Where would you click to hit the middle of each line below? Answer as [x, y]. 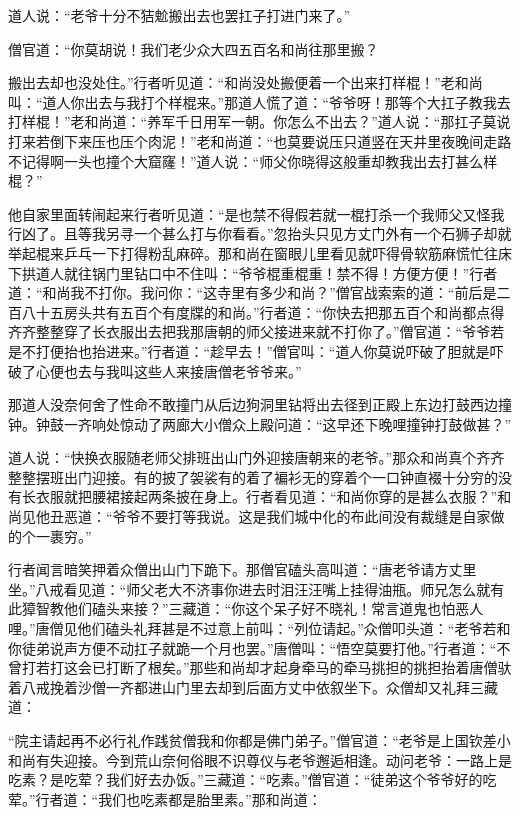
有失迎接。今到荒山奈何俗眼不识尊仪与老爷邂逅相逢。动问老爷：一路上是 [273, 759]
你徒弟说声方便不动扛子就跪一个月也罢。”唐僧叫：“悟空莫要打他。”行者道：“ [252, 647]
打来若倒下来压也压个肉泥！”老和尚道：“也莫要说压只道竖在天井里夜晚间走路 [260, 140]
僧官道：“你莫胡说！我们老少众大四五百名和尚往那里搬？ [193, 48]
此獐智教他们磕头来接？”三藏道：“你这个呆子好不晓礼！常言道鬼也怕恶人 [246, 608]
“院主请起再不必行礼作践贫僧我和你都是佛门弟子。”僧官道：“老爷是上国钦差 [252, 740]
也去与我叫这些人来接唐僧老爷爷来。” [182, 370]
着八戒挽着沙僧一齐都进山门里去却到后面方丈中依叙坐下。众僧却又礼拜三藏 [253, 686]
